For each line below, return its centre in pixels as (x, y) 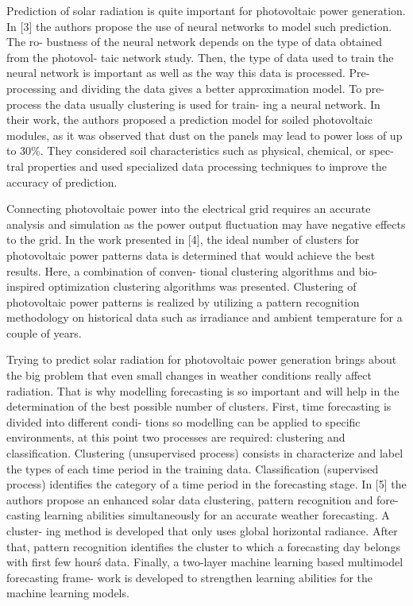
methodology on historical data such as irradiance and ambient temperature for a (205, 317)
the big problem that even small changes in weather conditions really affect (189, 375)
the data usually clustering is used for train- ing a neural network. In (212, 104)
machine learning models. (68, 593)
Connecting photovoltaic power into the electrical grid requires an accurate (189, 208)
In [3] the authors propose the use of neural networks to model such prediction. (199, 26)
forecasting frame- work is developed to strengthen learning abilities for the (189, 577)
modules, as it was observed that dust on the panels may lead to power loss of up (205, 135)
